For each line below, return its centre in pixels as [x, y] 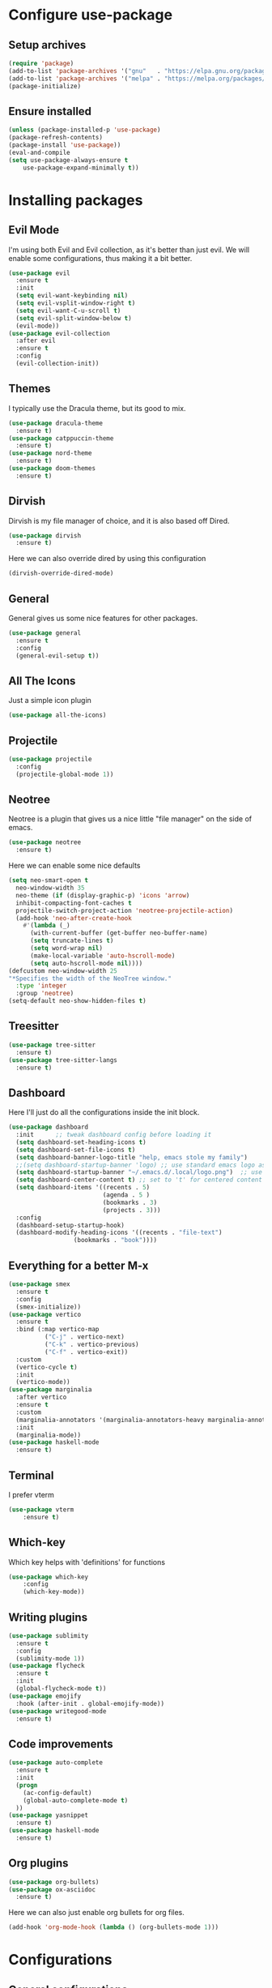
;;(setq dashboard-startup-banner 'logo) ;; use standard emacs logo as [141, 1165]
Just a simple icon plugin [50, 701]
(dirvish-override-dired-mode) [61, 573]
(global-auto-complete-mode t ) [76, 1800]
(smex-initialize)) [49, 1307]
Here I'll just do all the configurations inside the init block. [104, 1112]
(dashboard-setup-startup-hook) [70, 1225]
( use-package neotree [45, 842]
